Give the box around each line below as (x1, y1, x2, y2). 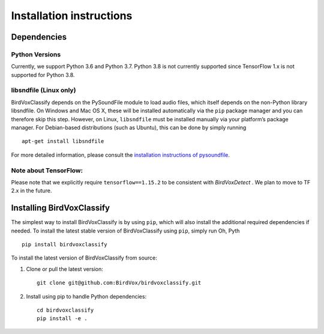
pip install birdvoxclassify (22, 241, 107, 248)
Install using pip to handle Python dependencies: (26, 293, 147, 300)
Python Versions (11, 50, 61, 58)
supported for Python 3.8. (11, 71, 75, 78)
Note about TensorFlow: (11, 166, 83, 174)
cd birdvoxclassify (37, 306, 94, 314)
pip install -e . (37, 315, 88, 322)
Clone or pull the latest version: (26, 265, 103, 273)
